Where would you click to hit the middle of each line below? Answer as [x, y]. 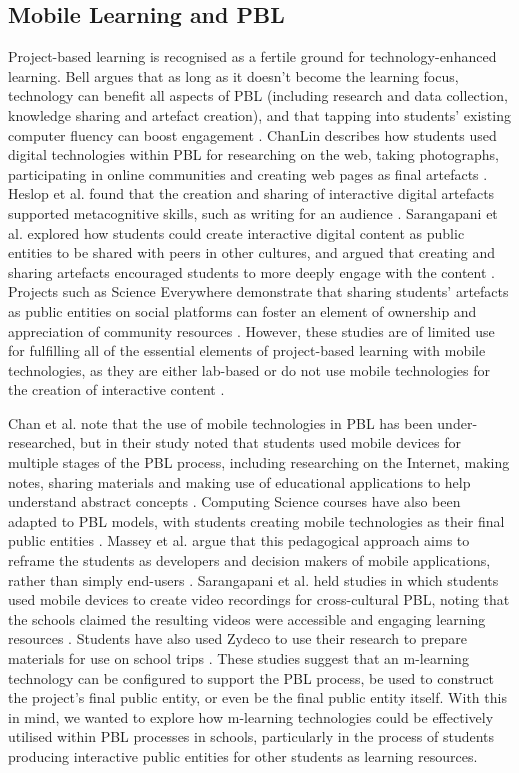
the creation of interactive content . [116, 389]
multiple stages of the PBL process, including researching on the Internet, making [259, 462]
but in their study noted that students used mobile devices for [270, 442]
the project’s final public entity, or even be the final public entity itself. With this [257, 697]
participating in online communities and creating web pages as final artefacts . [248, 173]
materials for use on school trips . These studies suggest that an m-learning [238, 658]
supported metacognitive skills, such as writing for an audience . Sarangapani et [253, 212]
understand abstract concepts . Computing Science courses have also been [234, 501]
